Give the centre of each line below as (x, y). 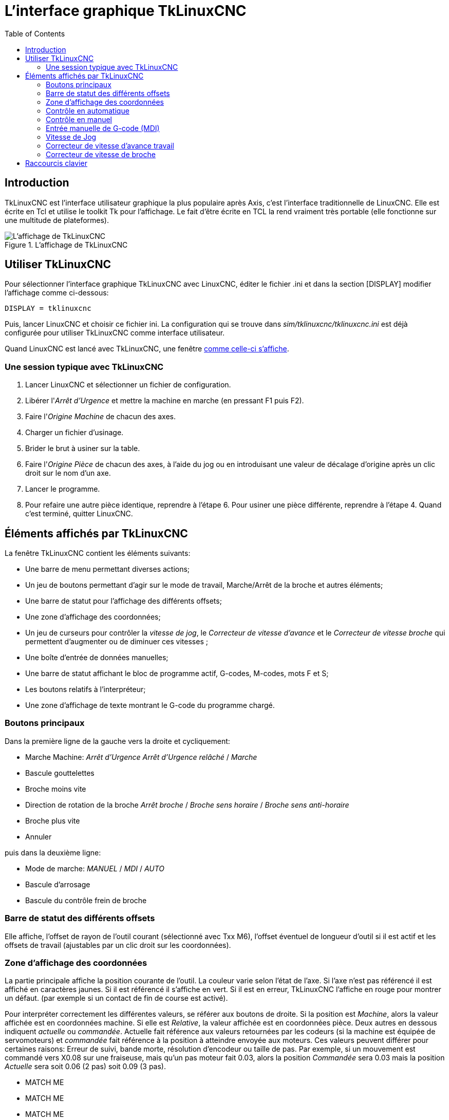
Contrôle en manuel (79, 119)
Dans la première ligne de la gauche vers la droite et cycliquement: (117, 741)
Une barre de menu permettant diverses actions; (108, 569)
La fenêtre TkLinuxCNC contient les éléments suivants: (98, 553)
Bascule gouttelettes (60, 773)
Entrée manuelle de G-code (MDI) (103, 128)
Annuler (39, 836)
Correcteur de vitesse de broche (101, 154)
